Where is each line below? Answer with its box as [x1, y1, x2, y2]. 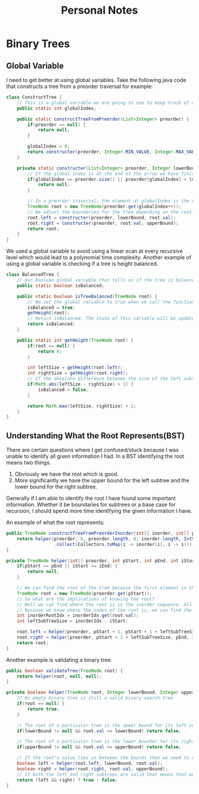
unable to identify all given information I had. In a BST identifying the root [6, 453, 185, 460]
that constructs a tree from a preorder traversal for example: [6, 83, 153, 90]
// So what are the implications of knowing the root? [17, 596, 155, 602]
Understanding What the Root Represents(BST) [6, 431, 185, 441]
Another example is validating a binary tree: [6, 656, 113, 663]
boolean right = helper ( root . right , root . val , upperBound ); [17, 765, 168, 772]
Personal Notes [61, 4, 138, 17]
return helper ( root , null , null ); [17, 673, 102, 679]
